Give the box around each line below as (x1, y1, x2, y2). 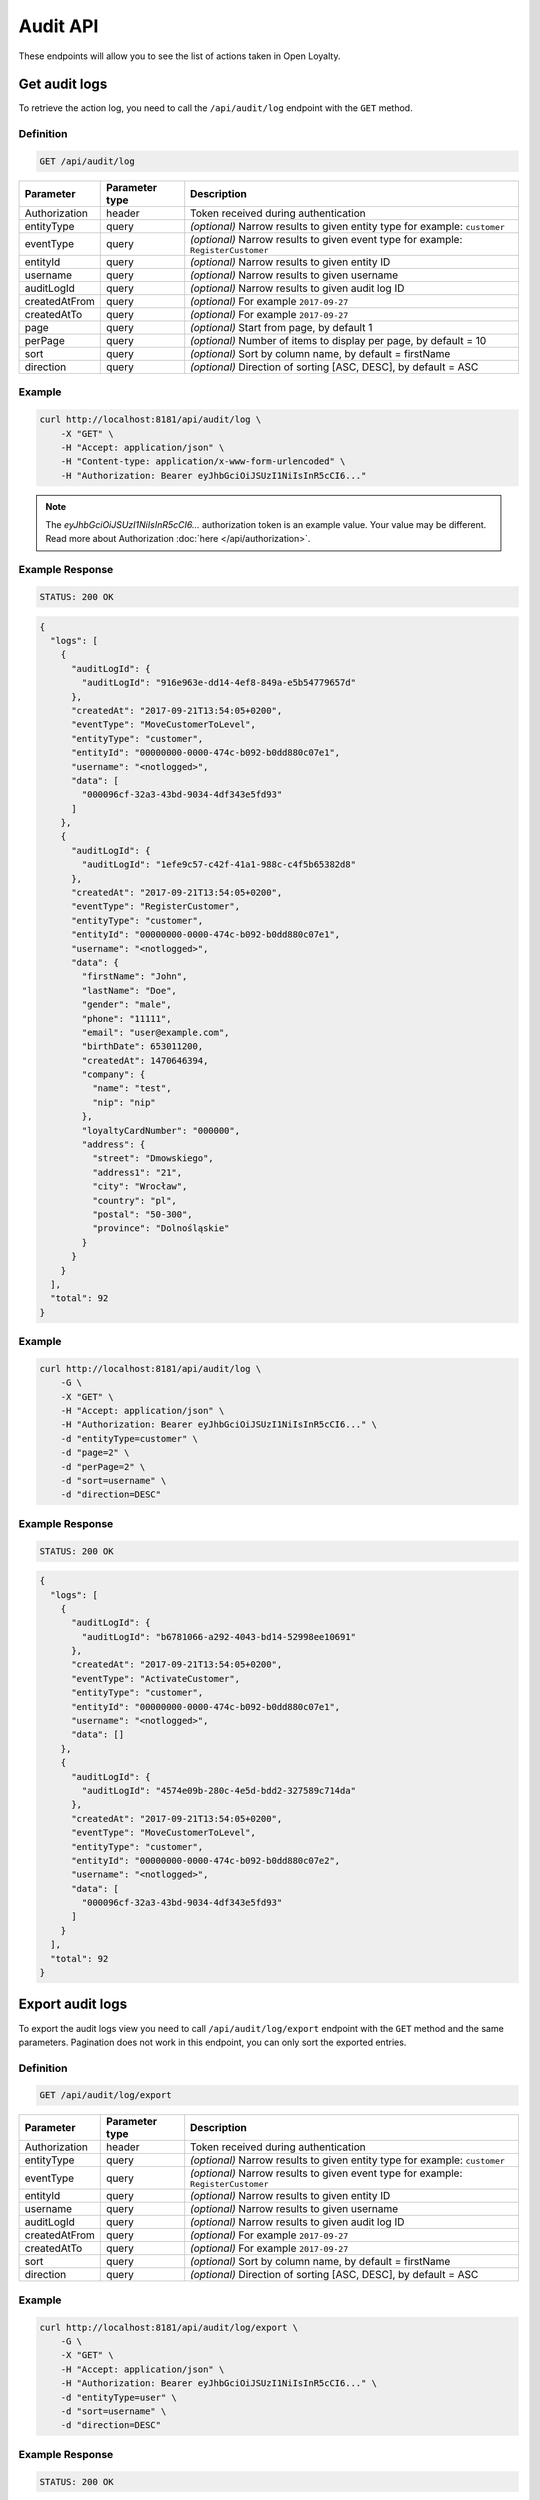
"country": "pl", (91, 1195, 177, 1206)
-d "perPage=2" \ (60, 1461, 146, 1472)
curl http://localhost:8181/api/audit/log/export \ (39, 2321, 299, 2333)
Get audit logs (18, 76, 108, 93)
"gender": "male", (81, 999, 172, 1010)
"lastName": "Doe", (81, 985, 177, 996)
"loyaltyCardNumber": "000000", (81, 1125, 240, 1136)
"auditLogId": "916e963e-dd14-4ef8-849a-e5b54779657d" (81, 677, 357, 689)
